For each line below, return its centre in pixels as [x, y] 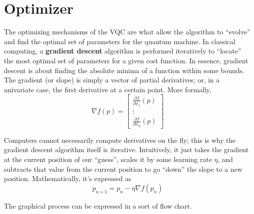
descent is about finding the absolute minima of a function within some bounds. [124, 70]
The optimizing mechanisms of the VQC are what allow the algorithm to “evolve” [127, 32]
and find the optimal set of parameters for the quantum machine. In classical [120, 41]
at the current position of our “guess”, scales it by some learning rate [108, 159]
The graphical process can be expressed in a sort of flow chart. [98, 205]
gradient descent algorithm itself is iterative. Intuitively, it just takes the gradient [126, 149]
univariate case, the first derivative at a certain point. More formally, [108, 89]
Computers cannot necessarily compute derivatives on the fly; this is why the [120, 140]
